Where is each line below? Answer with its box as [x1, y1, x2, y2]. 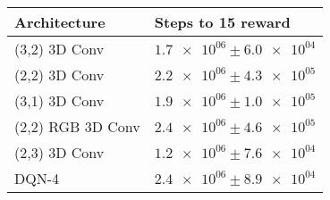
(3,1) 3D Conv [14, 90, 105, 111]
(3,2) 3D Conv [14, 38, 105, 59]
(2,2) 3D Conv [14, 64, 105, 85]
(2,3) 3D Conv [14, 142, 105, 162]
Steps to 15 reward [154, 12, 291, 32]
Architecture [14, 12, 106, 32]
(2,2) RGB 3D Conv [14, 116, 140, 137]
